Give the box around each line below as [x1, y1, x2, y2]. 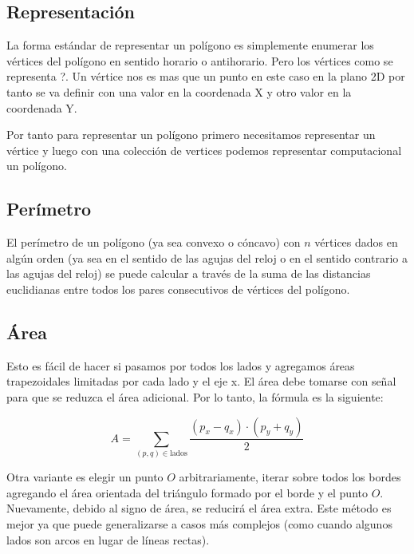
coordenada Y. [6, 99, 77, 116]
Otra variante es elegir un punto [6, 469, 164, 485]
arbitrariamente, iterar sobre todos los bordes [179, 469, 401, 485]
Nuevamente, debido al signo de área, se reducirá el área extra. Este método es [6, 500, 392, 516]
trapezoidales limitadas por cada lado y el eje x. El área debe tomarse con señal [6, 373, 396, 390]
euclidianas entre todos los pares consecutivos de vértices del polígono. [6, 280, 350, 297]
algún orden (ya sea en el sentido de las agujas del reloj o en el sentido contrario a [6, 249, 408, 266]
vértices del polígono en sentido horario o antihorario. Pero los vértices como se [6, 52, 393, 69]
